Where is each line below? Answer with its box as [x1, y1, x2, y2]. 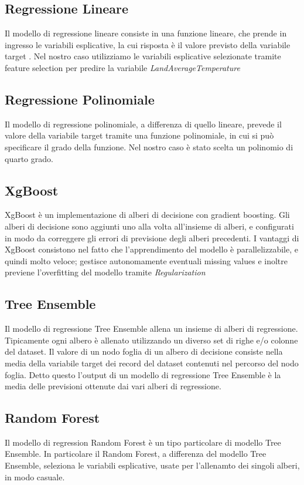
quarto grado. [5, 152, 53, 164]
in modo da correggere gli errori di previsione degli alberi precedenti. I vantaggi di [5, 231, 299, 244]
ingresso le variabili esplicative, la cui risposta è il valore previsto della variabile [5, 38, 291, 50]
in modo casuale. [5, 470, 65, 483]
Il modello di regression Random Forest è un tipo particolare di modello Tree [5, 436, 281, 448]
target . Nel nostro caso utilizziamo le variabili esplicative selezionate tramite [5, 50, 281, 62]
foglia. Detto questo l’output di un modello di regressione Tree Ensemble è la [5, 368, 281, 380]
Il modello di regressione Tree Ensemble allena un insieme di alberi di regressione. [5, 322, 298, 335]
